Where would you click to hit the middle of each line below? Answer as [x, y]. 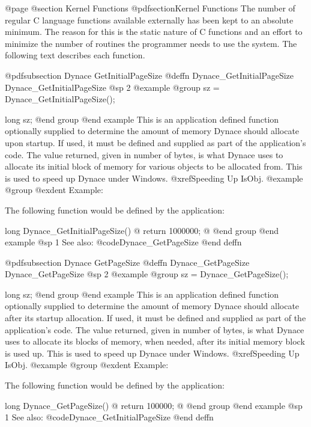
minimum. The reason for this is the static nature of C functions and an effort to [154, 32]
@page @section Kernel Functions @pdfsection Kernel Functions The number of [150, 8]
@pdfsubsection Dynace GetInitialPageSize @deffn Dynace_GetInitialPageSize [149, 75]
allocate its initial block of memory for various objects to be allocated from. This [154, 166]
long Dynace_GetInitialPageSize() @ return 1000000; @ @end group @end [142, 230]
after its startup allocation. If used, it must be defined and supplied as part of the [155, 318]
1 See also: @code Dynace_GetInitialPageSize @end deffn [109, 417]
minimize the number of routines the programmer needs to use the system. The [151, 43]
